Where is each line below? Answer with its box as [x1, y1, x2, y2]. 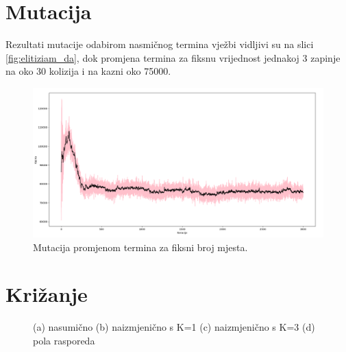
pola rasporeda [33, 333, 95, 348]
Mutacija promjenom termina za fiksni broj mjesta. [33, 239, 248, 254]
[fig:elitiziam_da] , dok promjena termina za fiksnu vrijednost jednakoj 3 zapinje [5, 50, 341, 64]
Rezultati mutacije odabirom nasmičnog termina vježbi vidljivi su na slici [5, 37, 314, 51]
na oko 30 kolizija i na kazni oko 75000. [5, 64, 171, 78]
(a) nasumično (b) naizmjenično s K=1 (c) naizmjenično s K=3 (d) [33, 320, 315, 334]
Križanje [5, 280, 88, 308]
